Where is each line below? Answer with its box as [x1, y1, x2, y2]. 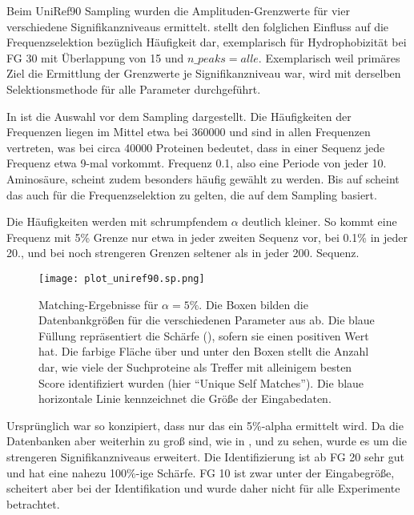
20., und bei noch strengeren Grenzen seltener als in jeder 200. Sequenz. [6, 244, 360, 261]
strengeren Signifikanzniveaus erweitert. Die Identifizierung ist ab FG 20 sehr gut [6, 448, 404, 465]
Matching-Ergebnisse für [38, 296, 159, 312]
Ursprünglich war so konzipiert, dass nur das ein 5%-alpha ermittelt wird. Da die [6, 416, 404, 433]
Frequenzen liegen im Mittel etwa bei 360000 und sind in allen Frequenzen [6, 123, 371, 140]
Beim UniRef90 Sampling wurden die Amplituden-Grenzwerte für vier [6, 2, 350, 18]
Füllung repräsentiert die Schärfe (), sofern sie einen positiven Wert [38, 327, 369, 344]
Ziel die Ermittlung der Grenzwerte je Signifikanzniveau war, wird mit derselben [6, 65, 401, 82]
